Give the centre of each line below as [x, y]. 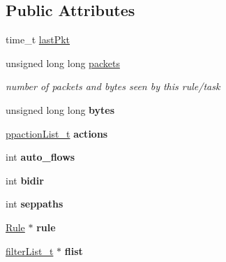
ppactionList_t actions [57, 133]
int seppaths [35, 204]
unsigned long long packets [63, 63]
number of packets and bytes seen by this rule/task [113, 86]
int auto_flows [40, 157]
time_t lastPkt [38, 39]
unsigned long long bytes [60, 109]
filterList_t [30, 250]
